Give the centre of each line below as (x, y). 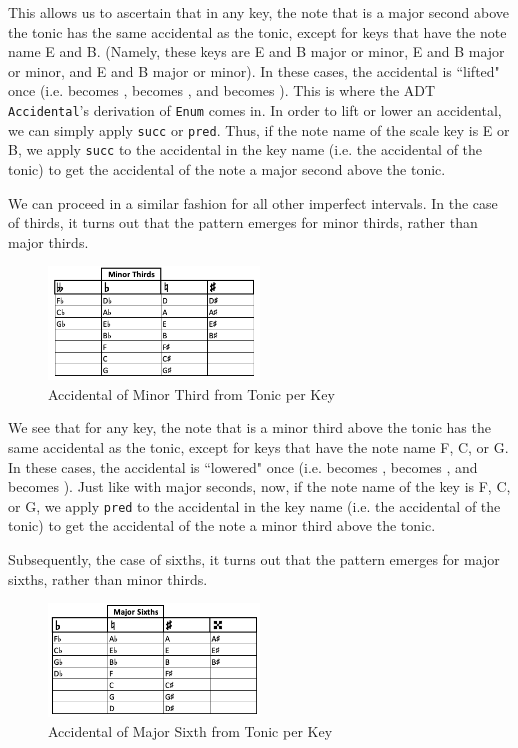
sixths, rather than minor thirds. (108, 578)
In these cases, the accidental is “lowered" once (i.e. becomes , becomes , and (243, 466)
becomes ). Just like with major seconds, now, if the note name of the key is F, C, (259, 486)
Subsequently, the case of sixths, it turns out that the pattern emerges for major (254, 559)
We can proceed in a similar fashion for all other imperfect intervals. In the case (253, 202)
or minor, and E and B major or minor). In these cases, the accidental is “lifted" (254, 70)
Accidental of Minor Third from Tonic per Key (191, 393)
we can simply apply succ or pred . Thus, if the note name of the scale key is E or (259, 129)
